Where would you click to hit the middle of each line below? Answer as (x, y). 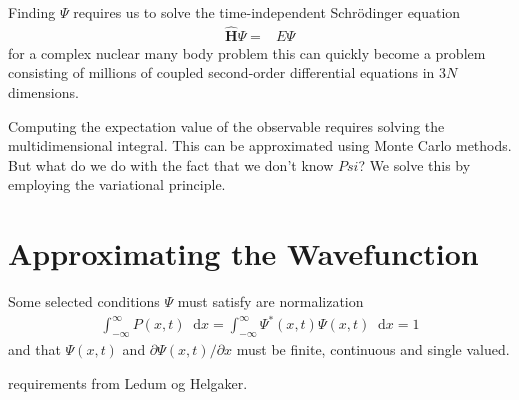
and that (34, 349)
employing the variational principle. (117, 184)
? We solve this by (414, 164)
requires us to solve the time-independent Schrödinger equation (267, 12)
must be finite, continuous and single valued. (373, 349)
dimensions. (43, 92)
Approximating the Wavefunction (243, 253)
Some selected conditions (84, 301)
